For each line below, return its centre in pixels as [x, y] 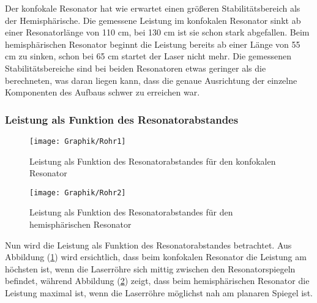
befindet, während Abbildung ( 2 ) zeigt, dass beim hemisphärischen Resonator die [157, 281]
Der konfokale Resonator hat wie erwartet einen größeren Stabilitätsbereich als [153, 8]
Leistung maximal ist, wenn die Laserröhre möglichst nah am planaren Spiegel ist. [159, 293]
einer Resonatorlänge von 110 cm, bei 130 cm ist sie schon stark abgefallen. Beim [157, 32]
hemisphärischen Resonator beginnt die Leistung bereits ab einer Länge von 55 [153, 44]
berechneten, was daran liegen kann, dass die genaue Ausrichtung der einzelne [151, 80]
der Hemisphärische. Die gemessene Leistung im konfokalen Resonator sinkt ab [153, 20]
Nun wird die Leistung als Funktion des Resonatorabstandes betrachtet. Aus [148, 245]
